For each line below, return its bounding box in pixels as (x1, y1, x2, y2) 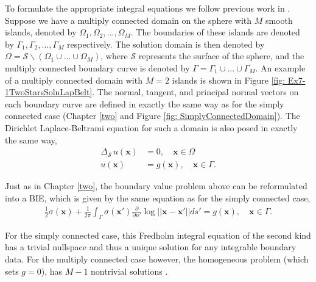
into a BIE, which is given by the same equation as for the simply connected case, (5, 191, 311, 204)
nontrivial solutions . (91, 264, 168, 277)
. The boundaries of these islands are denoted (130, 26, 300, 38)
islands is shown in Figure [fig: (172, 73, 286, 86)
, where (100, 49, 128, 62)
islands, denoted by (5, 26, 77, 38)
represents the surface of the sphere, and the (138, 49, 304, 62)
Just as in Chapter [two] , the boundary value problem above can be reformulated (5, 179, 307, 192)
